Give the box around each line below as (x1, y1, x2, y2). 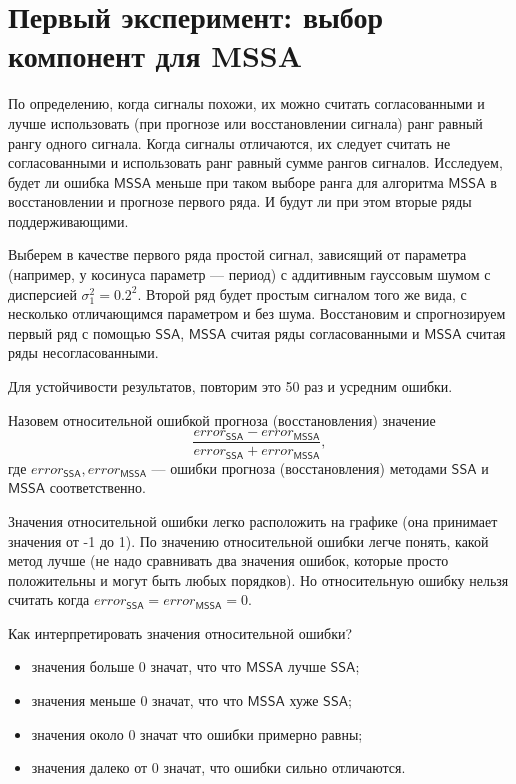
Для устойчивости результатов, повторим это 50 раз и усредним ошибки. (8, 376, 453, 397)
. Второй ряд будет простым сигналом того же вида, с (137, 283, 467, 304)
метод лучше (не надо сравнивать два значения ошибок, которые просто (8, 550, 449, 571)
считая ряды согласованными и (230, 322, 420, 343)
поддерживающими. (8, 210, 129, 231)
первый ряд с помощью (8, 322, 151, 343)
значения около (31, 723, 124, 744)
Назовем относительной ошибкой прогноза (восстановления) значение (8, 409, 436, 430)
